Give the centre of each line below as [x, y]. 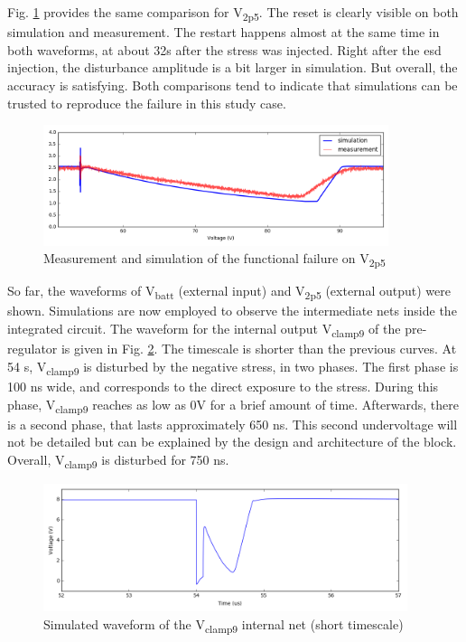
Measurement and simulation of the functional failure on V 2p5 [214, 260]
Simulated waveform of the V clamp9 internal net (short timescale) [224, 625]
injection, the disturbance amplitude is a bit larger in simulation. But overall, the [233, 67]
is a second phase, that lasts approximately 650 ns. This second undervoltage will [233, 424]
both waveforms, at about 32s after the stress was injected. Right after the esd [224, 49]
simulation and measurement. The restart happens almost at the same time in [224, 32]
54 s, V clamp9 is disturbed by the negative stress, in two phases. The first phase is [233, 367]
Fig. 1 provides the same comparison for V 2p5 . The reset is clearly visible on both [233, 13]
